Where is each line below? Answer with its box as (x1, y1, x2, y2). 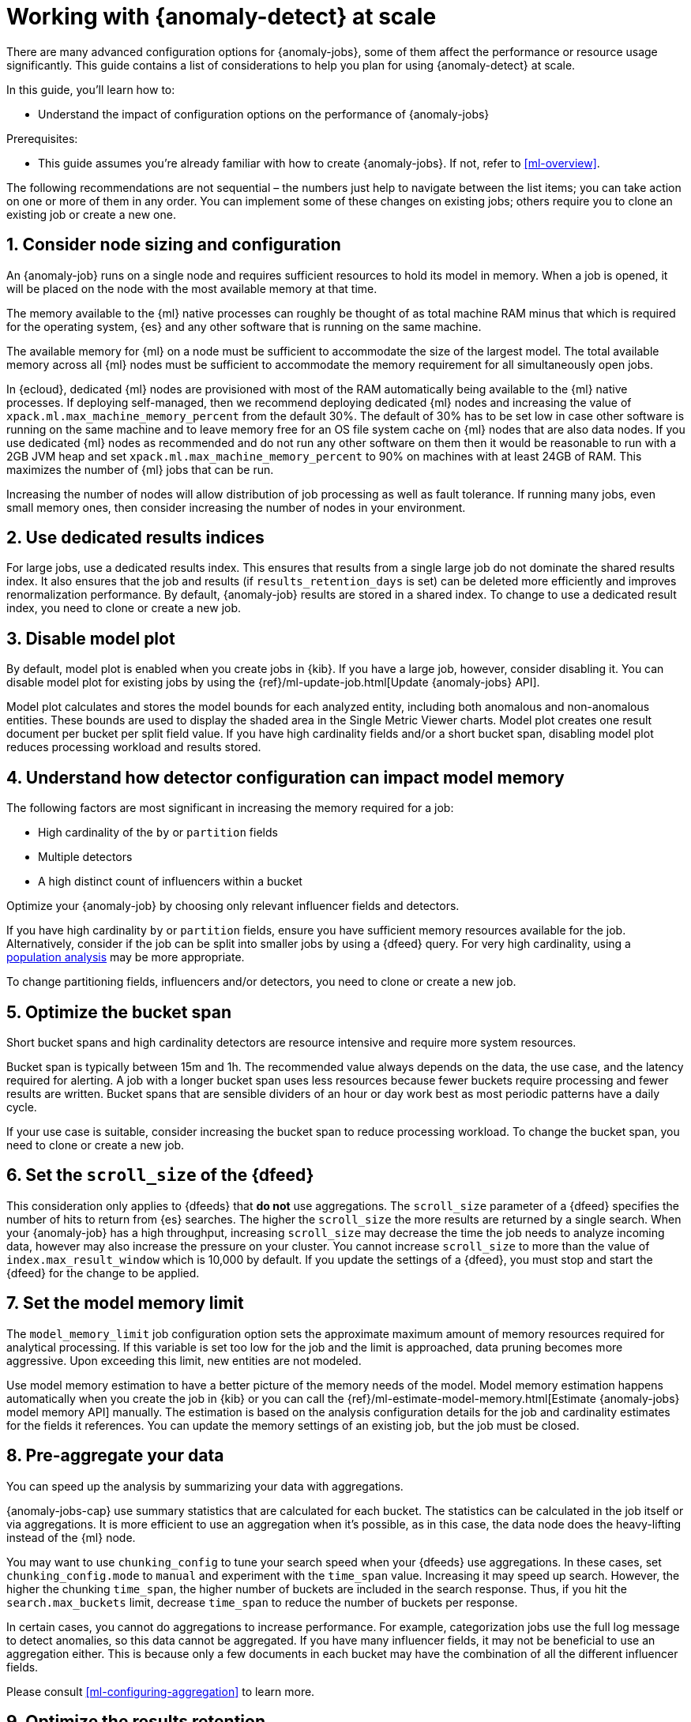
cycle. (6, 1100, 37, 1114)
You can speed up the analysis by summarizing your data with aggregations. (6, 1479, 404, 1493)
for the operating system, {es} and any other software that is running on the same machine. (6, 319, 482, 333)
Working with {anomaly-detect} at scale (6, 3, 437, 30)
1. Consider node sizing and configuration (6, 235, 341, 255)
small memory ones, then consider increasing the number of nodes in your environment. (6, 500, 466, 514)
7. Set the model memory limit (6, 1293, 244, 1314)
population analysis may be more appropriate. (6, 950, 245, 964)
